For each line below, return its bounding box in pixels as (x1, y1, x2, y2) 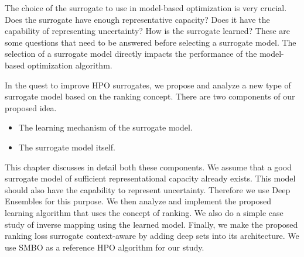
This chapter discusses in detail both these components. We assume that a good (5, 160, 292, 173)
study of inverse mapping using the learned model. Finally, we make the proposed (5, 218, 298, 230)
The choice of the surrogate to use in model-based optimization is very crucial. (5, 2, 287, 13)
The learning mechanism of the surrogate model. (18, 121, 193, 133)
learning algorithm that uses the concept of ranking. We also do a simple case (5, 206, 283, 218)
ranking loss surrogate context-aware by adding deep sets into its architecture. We (5, 229, 299, 242)
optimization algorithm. (27, 59, 112, 71)
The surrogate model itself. (18, 141, 115, 153)
